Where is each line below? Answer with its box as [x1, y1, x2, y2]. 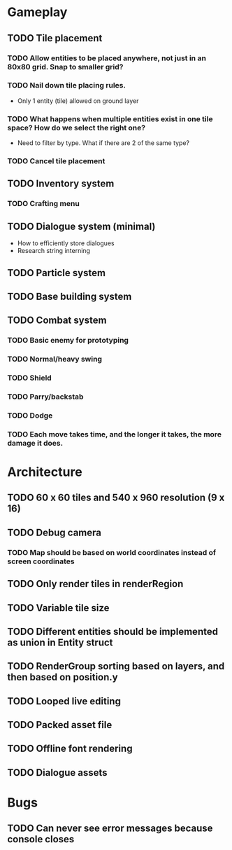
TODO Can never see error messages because [7, 823, 213, 835]
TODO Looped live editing [7, 695, 121, 707]
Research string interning [17, 247, 91, 255]
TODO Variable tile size [7, 602, 110, 614]
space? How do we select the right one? [7, 123, 145, 132]
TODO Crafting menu [7, 199, 80, 209]
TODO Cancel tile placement [7, 156, 106, 166]
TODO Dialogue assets [7, 767, 108, 779]
